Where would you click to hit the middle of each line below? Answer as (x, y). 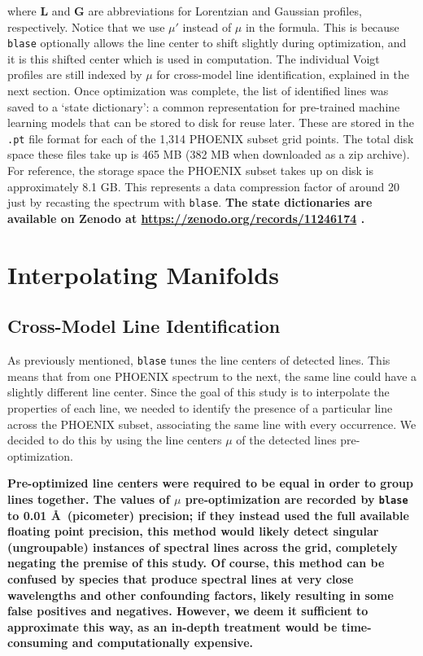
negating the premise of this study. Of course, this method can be (196, 563)
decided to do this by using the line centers (115, 440)
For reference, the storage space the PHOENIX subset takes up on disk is (191, 171)
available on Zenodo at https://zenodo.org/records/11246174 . (186, 218)
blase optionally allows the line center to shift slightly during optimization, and (207, 43)
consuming (38, 643)
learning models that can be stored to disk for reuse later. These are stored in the (211, 122)
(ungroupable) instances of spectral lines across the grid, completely (203, 547)
